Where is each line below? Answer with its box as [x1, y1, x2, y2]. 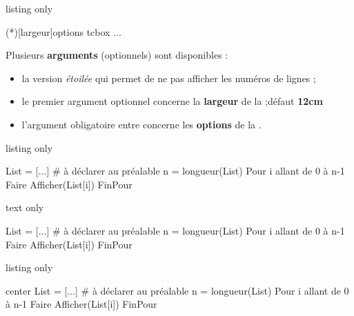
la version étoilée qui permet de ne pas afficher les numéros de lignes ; [21, 70, 316, 85]
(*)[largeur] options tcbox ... [6, 24, 121, 39]
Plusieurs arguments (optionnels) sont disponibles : [6, 48, 228, 62]
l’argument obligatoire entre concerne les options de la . [21, 117, 262, 131]
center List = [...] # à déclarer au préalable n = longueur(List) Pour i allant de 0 [6, 283, 349, 297]
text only [6, 200, 44, 215]
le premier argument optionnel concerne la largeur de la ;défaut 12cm [21, 94, 323, 108]
